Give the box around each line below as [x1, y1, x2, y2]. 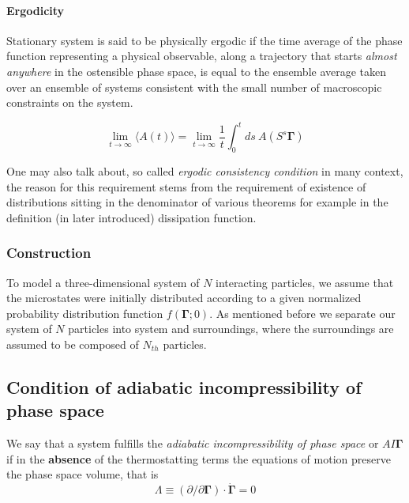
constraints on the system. [6, 94, 133, 111]
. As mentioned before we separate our [209, 304, 396, 321]
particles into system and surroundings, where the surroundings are [68, 320, 394, 337]
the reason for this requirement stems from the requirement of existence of [6, 178, 366, 195]
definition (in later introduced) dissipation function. [6, 209, 257, 225]
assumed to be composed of [6, 336, 139, 353]
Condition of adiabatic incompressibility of [6, 375, 362, 399]
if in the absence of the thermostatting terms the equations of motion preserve [6, 450, 391, 467]
